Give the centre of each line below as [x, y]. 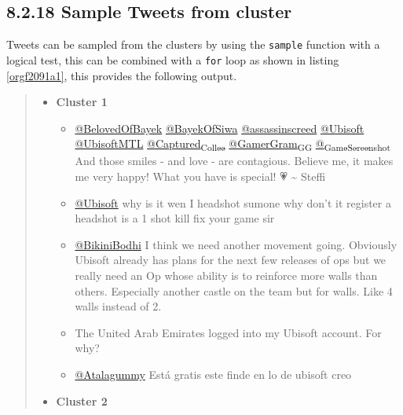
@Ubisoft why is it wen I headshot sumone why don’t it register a [233, 202]
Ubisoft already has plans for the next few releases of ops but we [231, 260]
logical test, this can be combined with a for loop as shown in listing [173, 59]
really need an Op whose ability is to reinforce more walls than [226, 275]
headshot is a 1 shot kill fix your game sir [175, 218]
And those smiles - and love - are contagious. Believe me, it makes [234, 161]
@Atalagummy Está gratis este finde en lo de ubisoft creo [213, 374]
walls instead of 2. [118, 306]
